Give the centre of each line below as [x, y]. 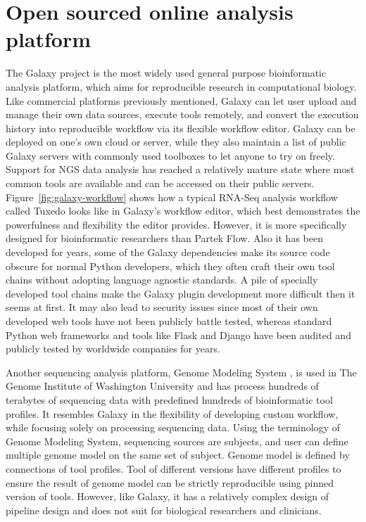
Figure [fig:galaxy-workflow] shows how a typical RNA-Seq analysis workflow [172, 197]
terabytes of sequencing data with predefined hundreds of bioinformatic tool [169, 399]
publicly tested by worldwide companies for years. [113, 349]
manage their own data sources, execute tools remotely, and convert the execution [182, 114]
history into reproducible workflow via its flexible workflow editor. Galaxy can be [181, 128]
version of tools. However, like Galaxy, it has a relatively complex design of [168, 496]
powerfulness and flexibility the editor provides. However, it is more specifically [176, 224]
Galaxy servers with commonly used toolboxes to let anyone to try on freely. [170, 155]
